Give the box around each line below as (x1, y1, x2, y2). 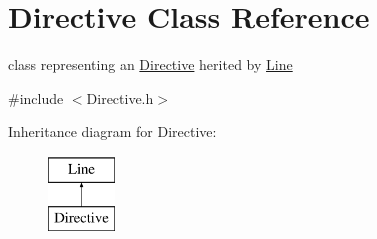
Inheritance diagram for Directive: (8, 121, 217, 142)
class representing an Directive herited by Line (8, 54, 293, 75)
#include (8, 87, 64, 108)
